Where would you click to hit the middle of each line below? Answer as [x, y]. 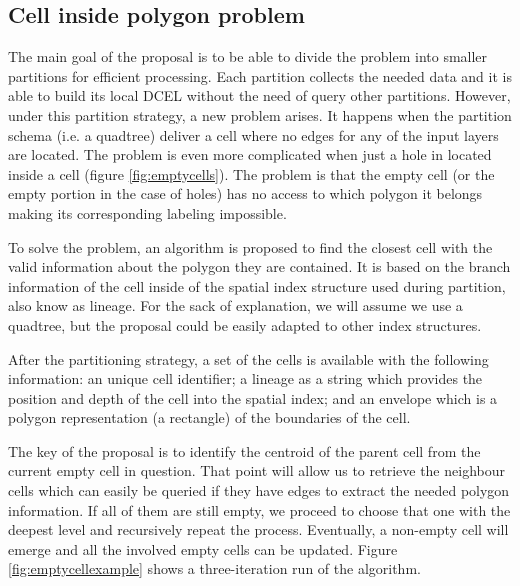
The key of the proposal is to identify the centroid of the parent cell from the [244, 450]
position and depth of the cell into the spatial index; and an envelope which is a [253, 397]
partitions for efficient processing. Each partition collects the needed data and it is [260, 75]
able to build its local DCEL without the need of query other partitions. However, [259, 95]
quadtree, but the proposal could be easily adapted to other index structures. [245, 324]
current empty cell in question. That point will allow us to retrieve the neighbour [256, 470]
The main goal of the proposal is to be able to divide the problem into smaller [248, 56]
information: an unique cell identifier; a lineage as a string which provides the [245, 378]
